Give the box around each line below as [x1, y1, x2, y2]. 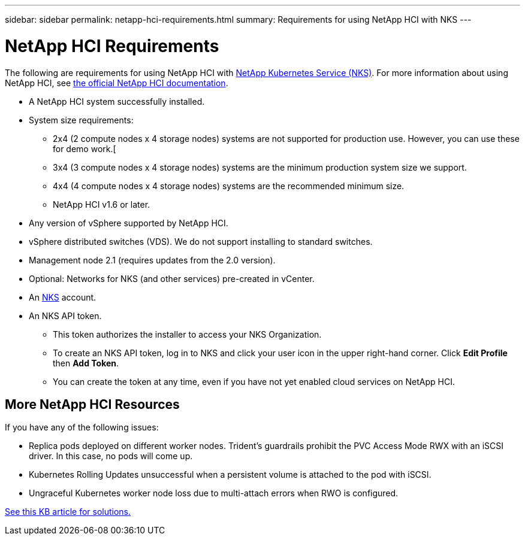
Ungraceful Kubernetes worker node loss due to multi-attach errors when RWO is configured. [29, 488, 399, 499]
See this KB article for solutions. [5, 506, 131, 517]
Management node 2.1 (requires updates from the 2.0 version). [29, 254, 276, 265]
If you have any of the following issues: [5, 422, 159, 433]
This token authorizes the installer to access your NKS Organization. [53, 329, 322, 339]
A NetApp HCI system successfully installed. [29, 96, 205, 107]
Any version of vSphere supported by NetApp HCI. [29, 217, 228, 228]
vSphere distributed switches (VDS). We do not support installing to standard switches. [29, 236, 373, 247]
